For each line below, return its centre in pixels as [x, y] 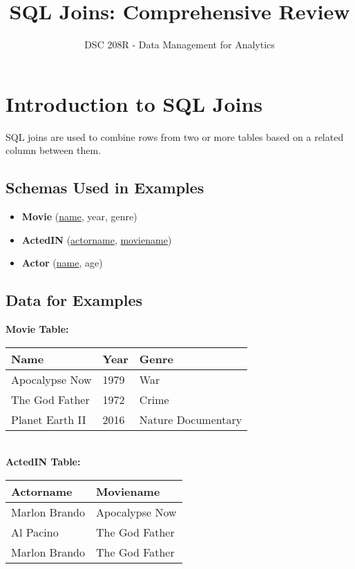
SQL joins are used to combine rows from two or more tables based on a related [175, 136]
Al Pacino [35, 532]
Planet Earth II [49, 419]
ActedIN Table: [43, 462]
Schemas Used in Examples [105, 187]
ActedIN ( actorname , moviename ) [97, 239]
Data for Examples [74, 300]
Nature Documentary [191, 419]
